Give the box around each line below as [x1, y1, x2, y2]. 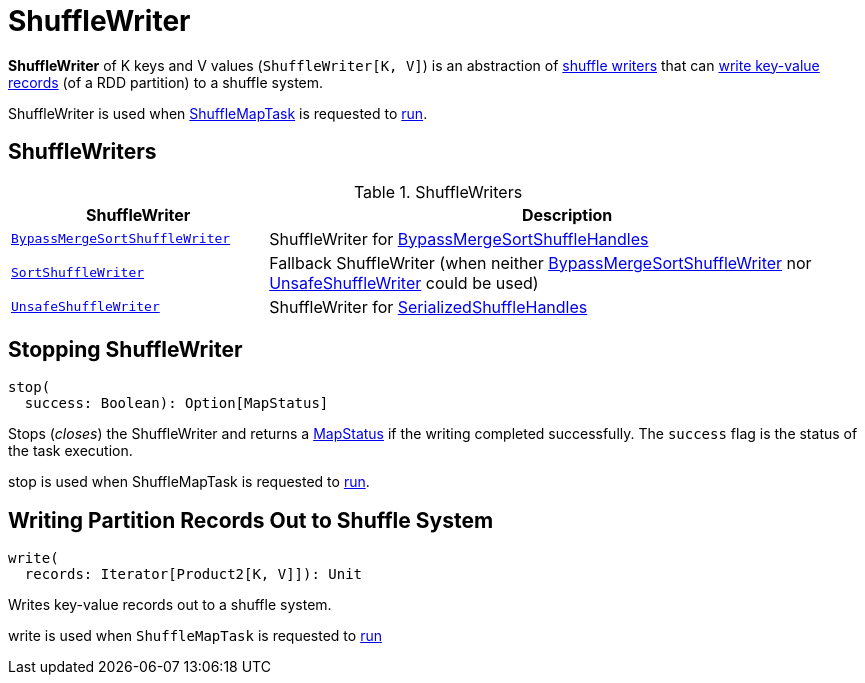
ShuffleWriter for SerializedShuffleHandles [269, 296, 588, 317]
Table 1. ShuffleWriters [353, 181, 523, 202]
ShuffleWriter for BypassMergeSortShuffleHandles [269, 228, 649, 249]
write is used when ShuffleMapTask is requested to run [8, 627, 382, 645]
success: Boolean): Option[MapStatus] [24, 395, 329, 412]
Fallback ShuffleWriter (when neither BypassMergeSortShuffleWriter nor [269, 252, 812, 273]
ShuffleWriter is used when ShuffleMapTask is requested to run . [8, 104, 428, 122]
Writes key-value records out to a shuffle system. [8, 596, 332, 614]
